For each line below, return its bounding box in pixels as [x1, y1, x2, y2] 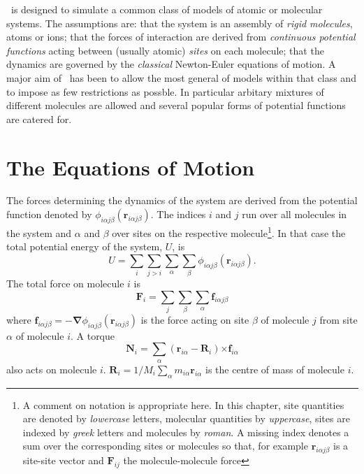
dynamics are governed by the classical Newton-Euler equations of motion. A [6, 57, 336, 71]
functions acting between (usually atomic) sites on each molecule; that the [6, 43, 324, 57]
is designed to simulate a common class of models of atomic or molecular [10, 2, 323, 16]
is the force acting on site [140, 312, 249, 326]
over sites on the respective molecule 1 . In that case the [112, 223, 346, 240]
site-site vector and [22, 453, 104, 468]
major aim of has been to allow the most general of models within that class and [6, 70, 356, 85]
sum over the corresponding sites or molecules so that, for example [22, 438, 308, 453]
